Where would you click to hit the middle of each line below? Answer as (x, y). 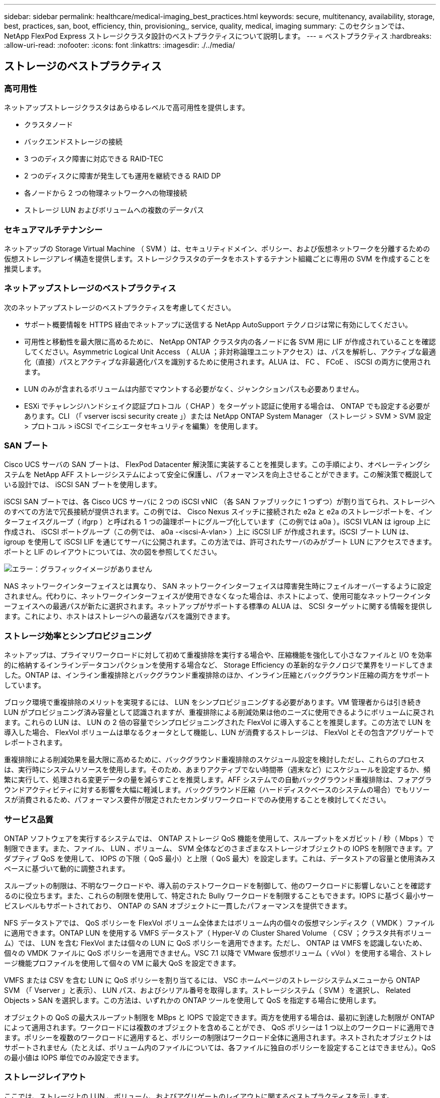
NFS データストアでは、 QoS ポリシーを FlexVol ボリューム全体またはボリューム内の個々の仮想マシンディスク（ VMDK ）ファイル (219, 923)
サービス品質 (29, 819)
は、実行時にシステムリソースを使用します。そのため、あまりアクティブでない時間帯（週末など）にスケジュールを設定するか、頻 (217, 770)
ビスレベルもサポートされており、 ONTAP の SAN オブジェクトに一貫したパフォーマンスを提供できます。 (178, 905)
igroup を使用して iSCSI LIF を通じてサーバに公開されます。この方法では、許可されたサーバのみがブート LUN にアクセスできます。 (220, 542)
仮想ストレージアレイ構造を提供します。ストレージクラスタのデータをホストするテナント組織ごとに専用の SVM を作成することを (217, 258)
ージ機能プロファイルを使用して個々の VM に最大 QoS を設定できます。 (122, 963)
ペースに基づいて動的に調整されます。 (67, 868)
